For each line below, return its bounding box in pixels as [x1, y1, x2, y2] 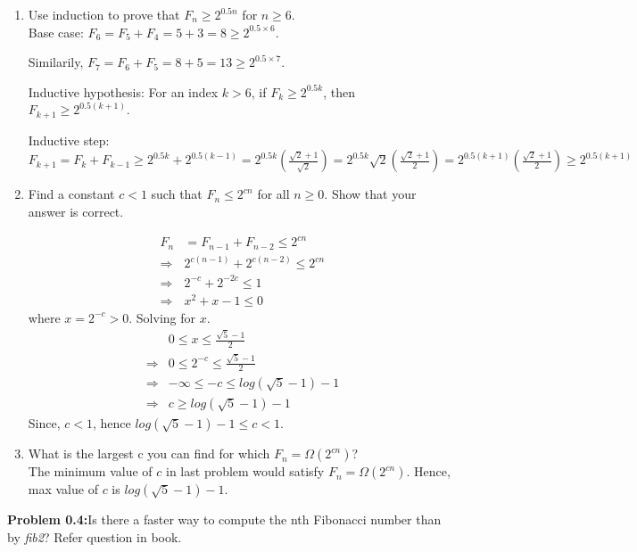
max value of [28, 480, 98, 498]
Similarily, [28, 53, 84, 71]
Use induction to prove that [28, 5, 180, 23]
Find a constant [28, 185, 115, 203]
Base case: [28, 22, 84, 41]
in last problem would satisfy [166, 462, 325, 481]
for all [257, 185, 290, 203]
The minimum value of [28, 462, 153, 481]
